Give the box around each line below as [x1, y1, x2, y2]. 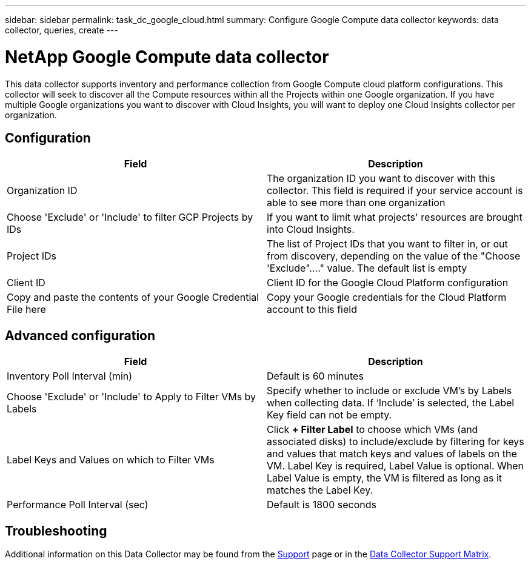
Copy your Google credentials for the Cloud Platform [267, 291, 507, 304]
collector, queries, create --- [5, 25, 118, 35]
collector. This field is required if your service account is [267, 184, 523, 197]
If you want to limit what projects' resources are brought [267, 211, 523, 224]
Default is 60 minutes [267, 370, 364, 383]
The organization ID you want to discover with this [267, 172, 495, 185]
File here [7, 303, 46, 316]
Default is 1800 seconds [267, 499, 376, 511]
